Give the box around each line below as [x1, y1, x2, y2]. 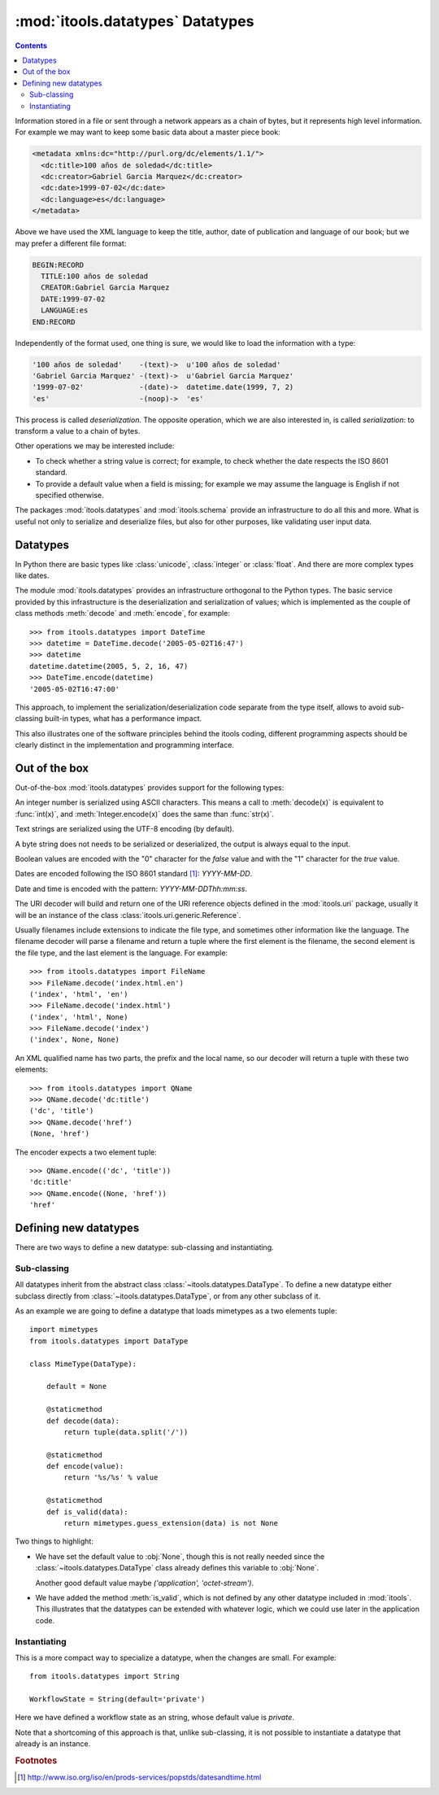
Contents [15, 41, 48, 50]
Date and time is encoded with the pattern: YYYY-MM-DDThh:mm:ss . [15, 884, 248, 893]
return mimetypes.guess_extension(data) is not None [63, 1518, 278, 1528]
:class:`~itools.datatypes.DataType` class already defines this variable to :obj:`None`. [35, 1563, 319, 1573]
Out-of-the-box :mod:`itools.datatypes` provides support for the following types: [15, 783, 285, 793]
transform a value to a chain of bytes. [15, 426, 141, 436]
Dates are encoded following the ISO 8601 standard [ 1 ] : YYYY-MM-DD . [15, 869, 253, 879]
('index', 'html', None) [29, 1012, 128, 1021]
